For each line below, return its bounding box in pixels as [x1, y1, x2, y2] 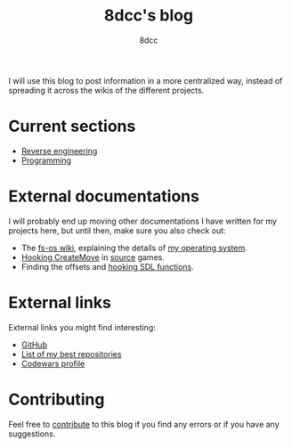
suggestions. [8, 428, 56, 439]
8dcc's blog [104, 5, 193, 26]
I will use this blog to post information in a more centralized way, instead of [8, 75, 283, 86]
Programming [20, 155, 72, 166]
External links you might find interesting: [8, 322, 157, 332]
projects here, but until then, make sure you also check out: [8, 224, 226, 236]
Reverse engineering [20, 145, 98, 156]
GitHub [20, 339, 48, 350]
